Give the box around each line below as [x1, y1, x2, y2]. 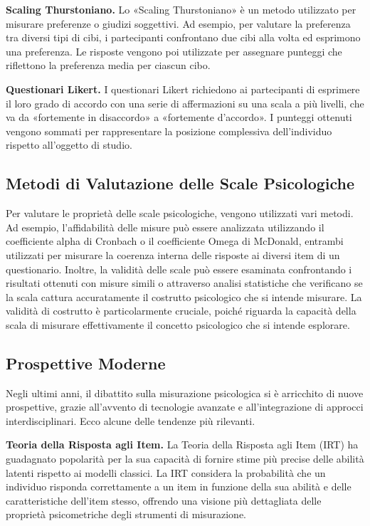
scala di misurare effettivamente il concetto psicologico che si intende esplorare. [6, 317, 350, 332]
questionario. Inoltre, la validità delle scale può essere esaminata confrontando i [6, 261, 352, 276]
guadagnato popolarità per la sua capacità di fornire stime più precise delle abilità [6, 451, 364, 466]
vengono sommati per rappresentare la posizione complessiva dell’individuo [6, 123, 332, 138]
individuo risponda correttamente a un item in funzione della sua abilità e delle [6, 479, 351, 494]
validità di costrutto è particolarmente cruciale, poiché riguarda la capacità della [6, 303, 356, 318]
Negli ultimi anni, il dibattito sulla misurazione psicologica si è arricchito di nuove [6, 385, 364, 400]
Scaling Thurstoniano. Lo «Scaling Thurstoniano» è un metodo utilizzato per [6, 2, 356, 16]
